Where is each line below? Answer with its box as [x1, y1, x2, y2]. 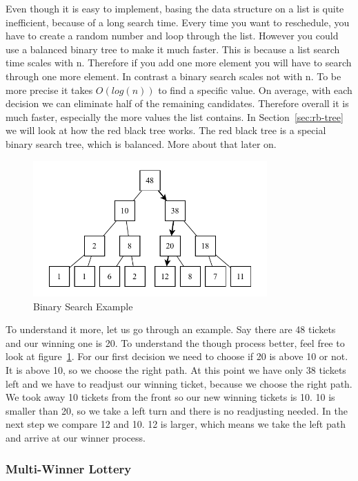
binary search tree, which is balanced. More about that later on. [6, 136, 277, 151]
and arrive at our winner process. [6, 431, 146, 445]
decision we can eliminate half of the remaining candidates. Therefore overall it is [6, 96, 349, 111]
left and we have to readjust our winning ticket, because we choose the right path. [6, 376, 352, 390]
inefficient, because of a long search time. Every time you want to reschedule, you [6, 15, 350, 29]
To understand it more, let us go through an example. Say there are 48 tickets [6, 322, 336, 337]
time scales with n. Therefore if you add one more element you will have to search [6, 55, 352, 70]
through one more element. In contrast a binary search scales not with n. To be [6, 68, 341, 83]
